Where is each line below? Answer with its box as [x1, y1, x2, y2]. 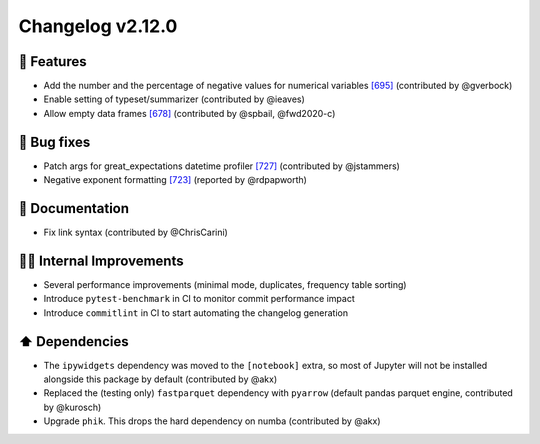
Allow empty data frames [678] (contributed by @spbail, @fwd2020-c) [43, 107, 336, 119]
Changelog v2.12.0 [18, 15, 178, 37]
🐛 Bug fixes [18, 133, 91, 150]
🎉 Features [18, 53, 87, 70]
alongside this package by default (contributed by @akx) [43, 373, 278, 385]
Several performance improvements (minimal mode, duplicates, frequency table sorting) [43, 278, 407, 290]
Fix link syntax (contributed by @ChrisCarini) [43, 226, 229, 239]
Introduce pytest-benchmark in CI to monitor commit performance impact [43, 293, 355, 305]
